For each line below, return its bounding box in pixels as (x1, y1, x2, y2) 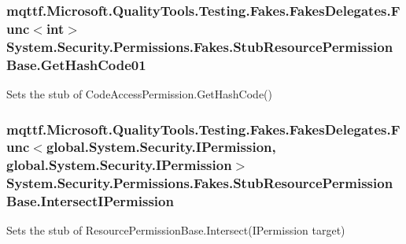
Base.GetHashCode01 (6, 54, 146, 74)
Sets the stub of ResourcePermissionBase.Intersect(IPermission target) (6, 222, 345, 238)
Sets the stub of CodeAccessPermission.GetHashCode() (6, 85, 273, 102)
